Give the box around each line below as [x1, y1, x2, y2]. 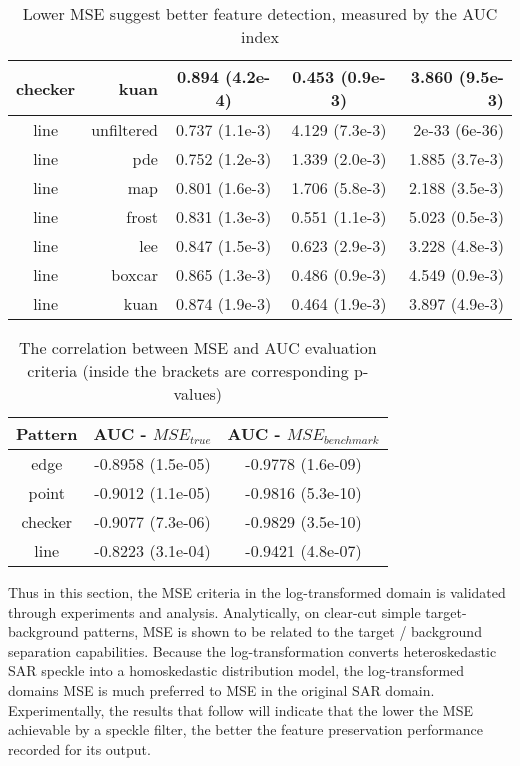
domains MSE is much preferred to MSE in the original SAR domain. [8, 679, 435, 700]
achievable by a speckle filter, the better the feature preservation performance [8, 719, 483, 740]
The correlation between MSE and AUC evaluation [18, 336, 377, 359]
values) [173, 382, 223, 405]
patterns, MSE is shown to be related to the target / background [83, 621, 482, 642]
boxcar [111, 263, 158, 286]
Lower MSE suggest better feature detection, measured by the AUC [22, 2, 498, 25]
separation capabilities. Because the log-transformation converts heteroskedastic [8, 640, 497, 661]
